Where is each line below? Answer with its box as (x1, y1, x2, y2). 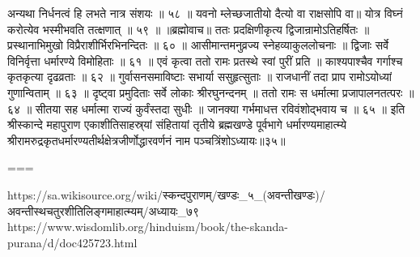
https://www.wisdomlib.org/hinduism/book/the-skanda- (7, 218, 288, 235)
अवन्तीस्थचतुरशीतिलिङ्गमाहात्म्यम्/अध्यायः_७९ (7, 202, 200, 219)
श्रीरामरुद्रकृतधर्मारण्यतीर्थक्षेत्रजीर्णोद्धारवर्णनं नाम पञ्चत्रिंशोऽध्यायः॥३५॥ (7, 131, 286, 148)
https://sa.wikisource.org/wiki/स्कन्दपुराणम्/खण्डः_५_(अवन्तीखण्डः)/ (7, 186, 325, 203)
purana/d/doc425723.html (7, 233, 138, 251)
